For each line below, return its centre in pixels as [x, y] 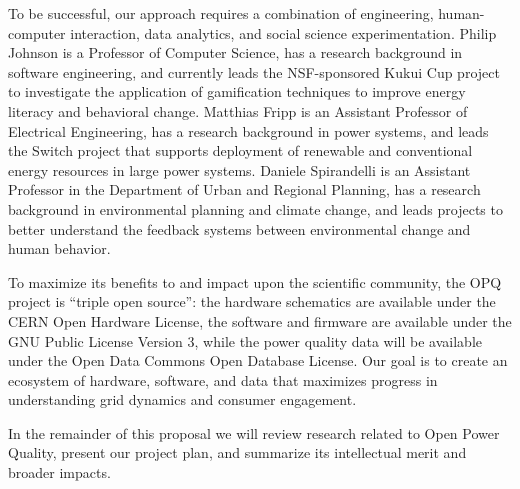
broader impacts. [59, 472]
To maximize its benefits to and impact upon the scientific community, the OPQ [255, 281]
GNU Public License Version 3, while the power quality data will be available [245, 340]
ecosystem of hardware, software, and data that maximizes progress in [223, 379]
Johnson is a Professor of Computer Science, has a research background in [235, 52]
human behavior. [59, 248]
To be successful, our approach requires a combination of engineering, [221, 13]
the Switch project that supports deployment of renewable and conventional [240, 150]
